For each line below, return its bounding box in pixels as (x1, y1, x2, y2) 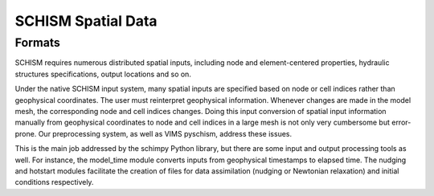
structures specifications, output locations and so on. (14, 69, 192, 79)
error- (391, 117, 411, 128)
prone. (14, 129, 37, 138)
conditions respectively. (14, 178, 94, 187)
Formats (14, 35, 60, 50)
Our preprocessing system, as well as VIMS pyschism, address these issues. (38, 129, 293, 138)
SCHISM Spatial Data (14, 12, 158, 30)
